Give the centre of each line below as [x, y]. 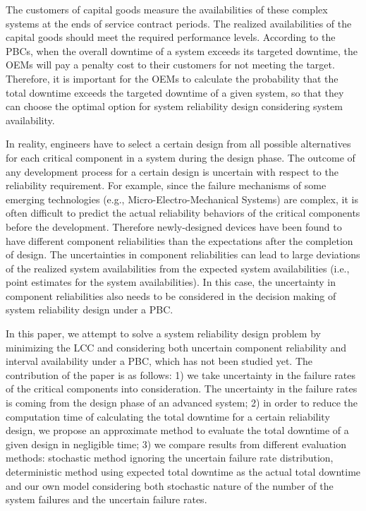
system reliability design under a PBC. [90, 309]
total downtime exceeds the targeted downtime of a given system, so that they [175, 92]
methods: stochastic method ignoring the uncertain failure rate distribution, [170, 458]
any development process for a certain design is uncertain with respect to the [172, 171]
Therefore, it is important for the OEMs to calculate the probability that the [172, 78]
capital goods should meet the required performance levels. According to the [171, 37]
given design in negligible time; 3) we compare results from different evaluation [176, 444]
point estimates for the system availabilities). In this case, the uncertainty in [171, 282]
